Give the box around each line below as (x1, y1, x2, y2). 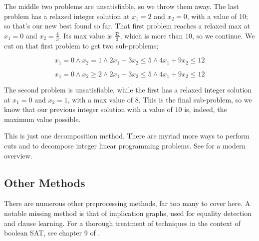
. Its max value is (59, 30, 112, 40)
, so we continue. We (192, 30, 255, 40)
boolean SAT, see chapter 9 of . (4, 227, 100, 238)
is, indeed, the (184, 104, 227, 114)
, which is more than (120, 30, 183, 40)
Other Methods (4, 174, 85, 190)
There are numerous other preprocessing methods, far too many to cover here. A (4, 198, 251, 208)
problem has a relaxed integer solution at (4, 10, 130, 21)
